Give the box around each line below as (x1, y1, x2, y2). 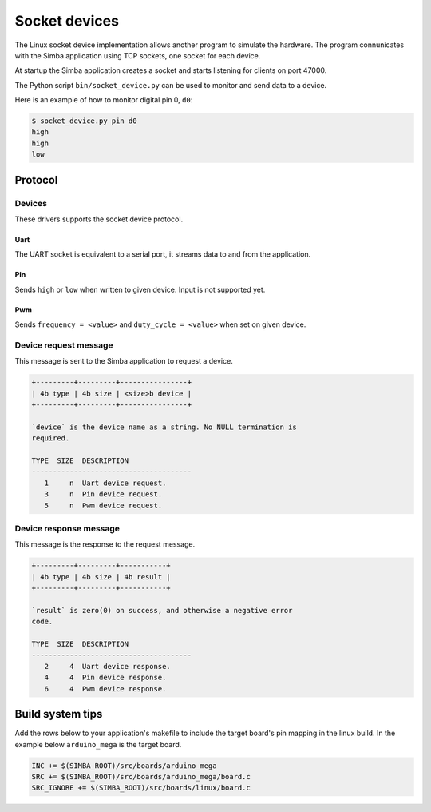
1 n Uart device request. (44, 478, 167, 488)
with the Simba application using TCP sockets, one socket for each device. (14, 50, 261, 60)
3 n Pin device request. (44, 490, 163, 499)
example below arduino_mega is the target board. (14, 739, 182, 749)
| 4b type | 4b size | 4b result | (31, 572, 171, 581)
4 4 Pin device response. (44, 673, 167, 683)
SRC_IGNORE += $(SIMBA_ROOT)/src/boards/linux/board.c (31, 783, 251, 793)
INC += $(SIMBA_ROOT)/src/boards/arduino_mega (31, 761, 217, 770)
